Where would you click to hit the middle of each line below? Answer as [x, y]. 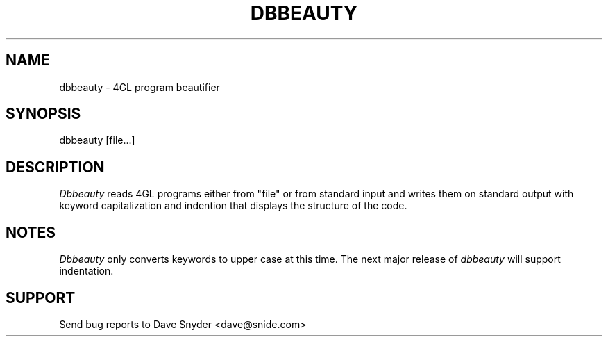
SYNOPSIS [43, 114]
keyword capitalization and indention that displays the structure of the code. [233, 206]
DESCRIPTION [55, 167]
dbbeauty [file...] [97, 140]
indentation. [86, 271]
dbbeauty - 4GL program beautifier [140, 87]
